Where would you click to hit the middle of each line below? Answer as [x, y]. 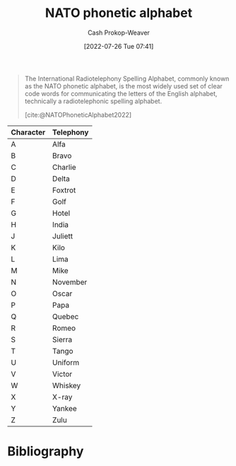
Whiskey [66, 385]
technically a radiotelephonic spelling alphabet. [93, 101]
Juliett [62, 236]
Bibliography [46, 452]
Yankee [65, 408]
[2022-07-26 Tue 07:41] [119, 46]
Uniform [66, 362]
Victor [62, 374]
